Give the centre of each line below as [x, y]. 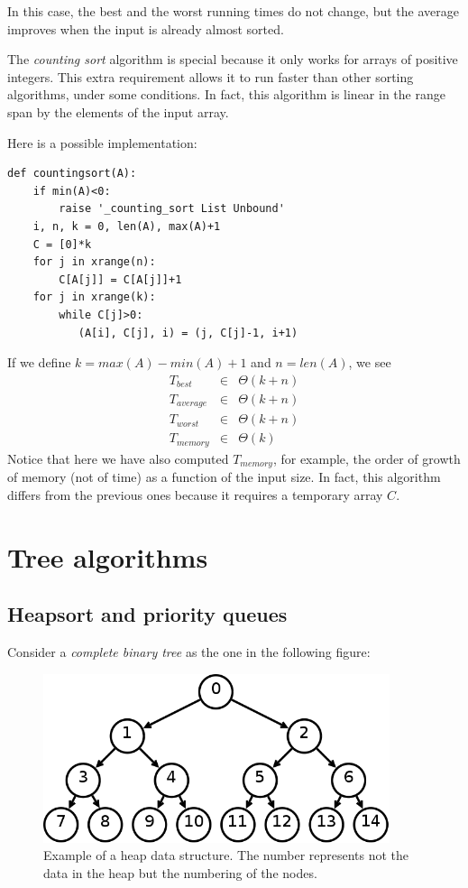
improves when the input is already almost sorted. [146, 28]
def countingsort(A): [72, 174]
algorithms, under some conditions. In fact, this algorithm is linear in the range [226, 94]
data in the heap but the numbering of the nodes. [180, 872]
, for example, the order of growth [367, 458]
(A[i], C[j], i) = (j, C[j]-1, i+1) [188, 333]
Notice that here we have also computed [118, 458]
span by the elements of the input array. [118, 111]
